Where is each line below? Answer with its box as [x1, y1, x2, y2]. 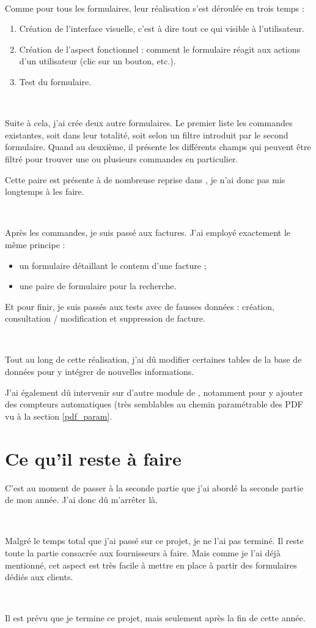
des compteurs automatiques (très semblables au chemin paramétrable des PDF [5, 398, 303, 410]
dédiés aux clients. [5, 570, 73, 583]
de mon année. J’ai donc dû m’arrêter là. [5, 493, 158, 506]
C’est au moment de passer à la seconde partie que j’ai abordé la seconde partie [5, 481, 304, 494]
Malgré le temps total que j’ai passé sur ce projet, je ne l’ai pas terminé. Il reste [5, 534, 304, 547]
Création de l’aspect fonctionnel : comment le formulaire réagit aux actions [19, 42, 300, 55]
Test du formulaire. [19, 75, 92, 88]
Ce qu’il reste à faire [5, 445, 182, 471]
